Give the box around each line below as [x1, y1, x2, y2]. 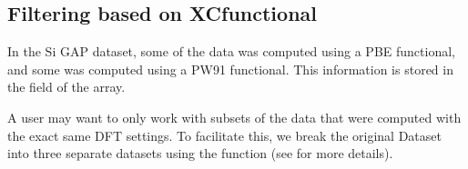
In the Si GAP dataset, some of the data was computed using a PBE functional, [7, 42, 455, 61]
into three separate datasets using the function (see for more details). [7, 144, 393, 163]
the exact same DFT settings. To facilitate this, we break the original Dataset [7, 125, 442, 144]
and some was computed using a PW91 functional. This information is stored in [7, 59, 453, 78]
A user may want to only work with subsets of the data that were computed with [7, 107, 462, 126]
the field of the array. [7, 77, 126, 96]
